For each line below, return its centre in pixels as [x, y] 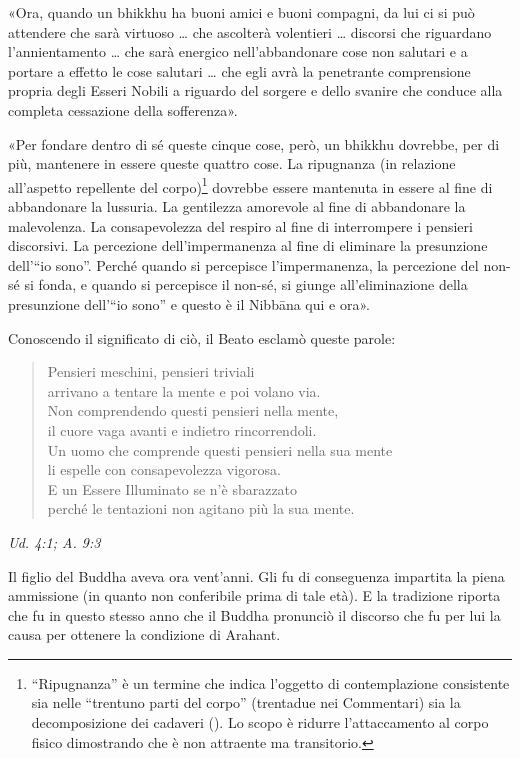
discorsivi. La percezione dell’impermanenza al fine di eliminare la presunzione [248, 245]
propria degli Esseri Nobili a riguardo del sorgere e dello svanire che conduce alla [255, 90]
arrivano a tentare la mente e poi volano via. [184, 390]
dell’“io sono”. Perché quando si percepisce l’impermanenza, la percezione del [243, 264]
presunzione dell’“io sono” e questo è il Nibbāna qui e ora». [189, 303]
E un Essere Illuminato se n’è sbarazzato [172, 488]
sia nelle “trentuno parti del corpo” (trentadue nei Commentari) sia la [246, 702]
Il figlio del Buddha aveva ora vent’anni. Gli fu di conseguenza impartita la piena [256, 575]
